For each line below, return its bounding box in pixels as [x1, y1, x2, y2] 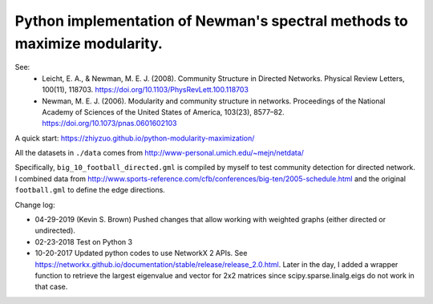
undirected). [34, 225, 76, 236]
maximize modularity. [14, 34, 164, 52]
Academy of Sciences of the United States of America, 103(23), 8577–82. [42, 107, 285, 116]
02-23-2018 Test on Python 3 [34, 237, 132, 246]
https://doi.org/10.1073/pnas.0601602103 [42, 119, 177, 128]
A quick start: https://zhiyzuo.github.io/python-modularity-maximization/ [14, 133, 255, 143]
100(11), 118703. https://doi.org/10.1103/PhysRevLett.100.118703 [42, 85, 249, 95]
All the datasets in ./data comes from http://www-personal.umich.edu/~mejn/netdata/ [14, 148, 305, 158]
